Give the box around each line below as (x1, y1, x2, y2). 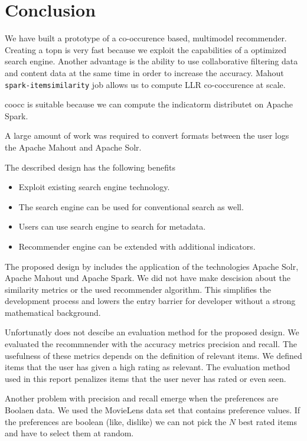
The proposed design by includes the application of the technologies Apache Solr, (5, 260, 299, 272)
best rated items (238, 415, 298, 427)
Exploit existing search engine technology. (18, 181, 170, 193)
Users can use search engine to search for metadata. (18, 220, 206, 233)
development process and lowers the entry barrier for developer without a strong (5, 295, 296, 307)
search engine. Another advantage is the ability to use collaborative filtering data (5, 55, 298, 67)
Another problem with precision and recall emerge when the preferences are (5, 392, 279, 404)
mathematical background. (5, 306, 101, 318)
